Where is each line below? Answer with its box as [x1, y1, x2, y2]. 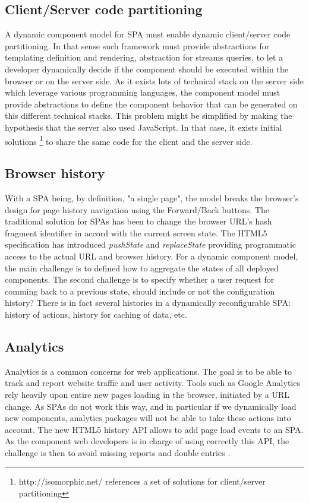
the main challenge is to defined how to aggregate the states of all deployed [5, 261, 279, 274]
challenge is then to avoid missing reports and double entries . [5, 446, 231, 458]
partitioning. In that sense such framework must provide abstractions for [5, 39, 270, 52]
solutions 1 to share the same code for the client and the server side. [5, 133, 253, 147]
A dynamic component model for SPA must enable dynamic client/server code [5, 28, 291, 40]
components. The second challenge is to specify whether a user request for [5, 273, 275, 286]
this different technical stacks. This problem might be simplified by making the [5, 109, 292, 122]
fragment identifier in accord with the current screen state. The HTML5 [5, 226, 267, 239]
